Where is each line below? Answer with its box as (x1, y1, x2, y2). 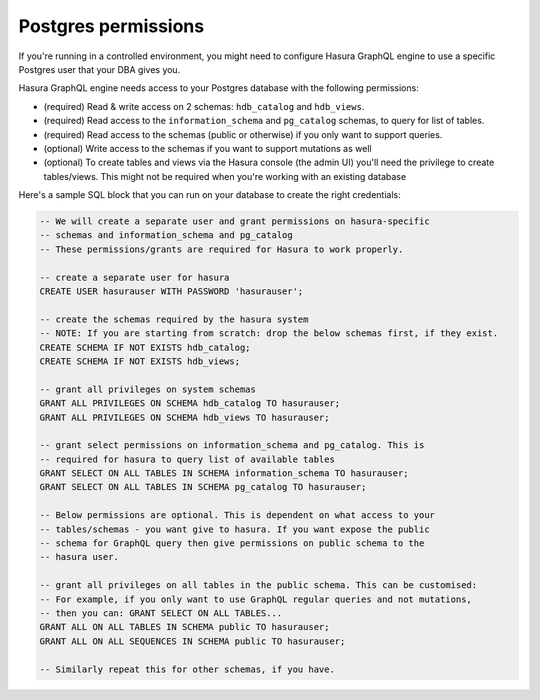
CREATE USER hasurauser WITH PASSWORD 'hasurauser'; (39, 286, 304, 297)
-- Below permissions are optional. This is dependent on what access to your (39, 510, 435, 521)
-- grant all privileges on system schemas (39, 383, 257, 395)
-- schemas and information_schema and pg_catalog (39, 230, 294, 241)
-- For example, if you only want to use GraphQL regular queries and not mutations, (39, 593, 472, 605)
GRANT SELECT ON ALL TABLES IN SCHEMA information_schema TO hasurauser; (39, 468, 409, 479)
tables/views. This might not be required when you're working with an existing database (43, 170, 407, 182)
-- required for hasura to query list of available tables (39, 453, 335, 465)
